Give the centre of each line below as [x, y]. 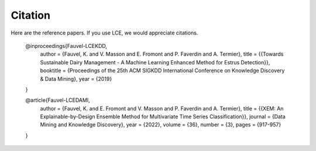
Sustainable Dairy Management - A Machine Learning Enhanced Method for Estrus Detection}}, [155, 62]
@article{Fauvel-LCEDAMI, [58, 100]
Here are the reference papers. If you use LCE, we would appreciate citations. [104, 33]
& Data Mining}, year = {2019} [76, 78]
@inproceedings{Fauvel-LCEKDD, [66, 46]
